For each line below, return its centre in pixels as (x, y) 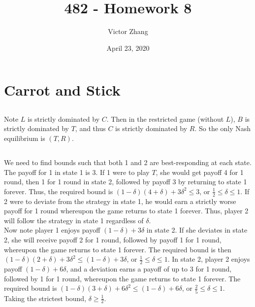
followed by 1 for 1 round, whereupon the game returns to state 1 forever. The (122, 278)
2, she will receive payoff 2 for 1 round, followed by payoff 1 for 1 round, (113, 240)
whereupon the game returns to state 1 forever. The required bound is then (118, 249)
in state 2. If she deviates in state (197, 230)
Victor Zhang (128, 31)
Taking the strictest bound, (45, 298)
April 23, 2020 (128, 48)
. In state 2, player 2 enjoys (209, 259)
